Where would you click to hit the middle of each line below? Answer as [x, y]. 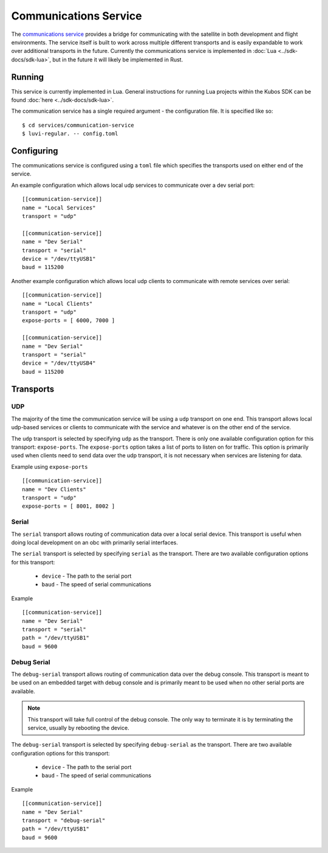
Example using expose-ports [50, 466]
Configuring [35, 151]
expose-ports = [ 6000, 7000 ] [69, 321]
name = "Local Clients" [57, 304]
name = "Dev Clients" [54, 489]
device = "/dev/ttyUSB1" [59, 259]
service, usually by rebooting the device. [79, 728]
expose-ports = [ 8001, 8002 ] [69, 506]
